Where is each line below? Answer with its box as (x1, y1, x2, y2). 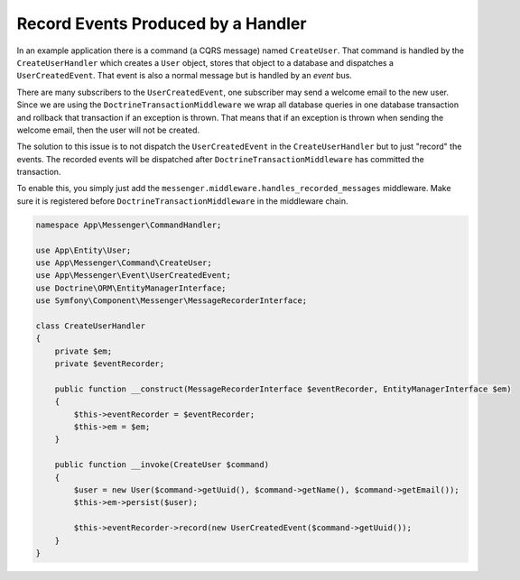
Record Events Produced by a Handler (16, 14, 307, 33)
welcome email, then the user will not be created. (16, 124, 200, 135)
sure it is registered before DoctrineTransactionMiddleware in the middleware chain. (16, 195, 348, 207)
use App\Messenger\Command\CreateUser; (35, 258, 212, 268)
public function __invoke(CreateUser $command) (54, 460, 270, 470)
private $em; (54, 345, 113, 356)
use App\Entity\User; (35, 244, 132, 255)
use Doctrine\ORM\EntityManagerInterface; (35, 282, 227, 293)
